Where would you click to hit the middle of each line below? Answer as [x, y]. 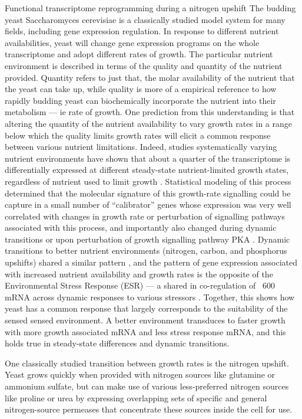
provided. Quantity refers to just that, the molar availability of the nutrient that [150, 77]
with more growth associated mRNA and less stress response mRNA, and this [145, 331]
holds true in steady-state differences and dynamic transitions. [117, 343]
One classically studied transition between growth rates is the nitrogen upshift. [147, 363]
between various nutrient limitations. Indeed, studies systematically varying [141, 147]
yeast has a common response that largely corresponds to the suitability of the [146, 308]
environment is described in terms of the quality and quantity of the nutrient [144, 65]
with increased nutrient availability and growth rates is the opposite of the [139, 274]
